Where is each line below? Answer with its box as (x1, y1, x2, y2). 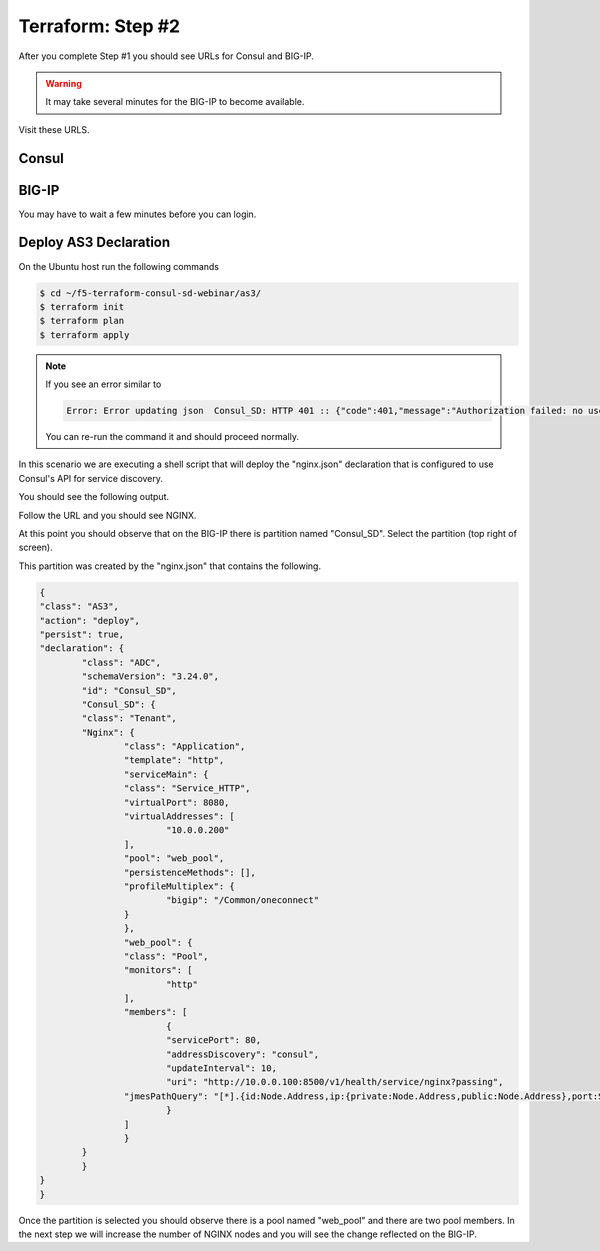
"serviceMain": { (123, 768, 209, 780)
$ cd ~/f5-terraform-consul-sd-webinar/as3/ (39, 287, 262, 299)
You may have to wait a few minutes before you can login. (18, 208, 257, 220)
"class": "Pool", (123, 950, 209, 962)
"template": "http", (123, 755, 225, 766)
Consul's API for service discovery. (18, 472, 164, 484)
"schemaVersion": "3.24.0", (81, 671, 220, 682)
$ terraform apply (39, 329, 130, 340)
